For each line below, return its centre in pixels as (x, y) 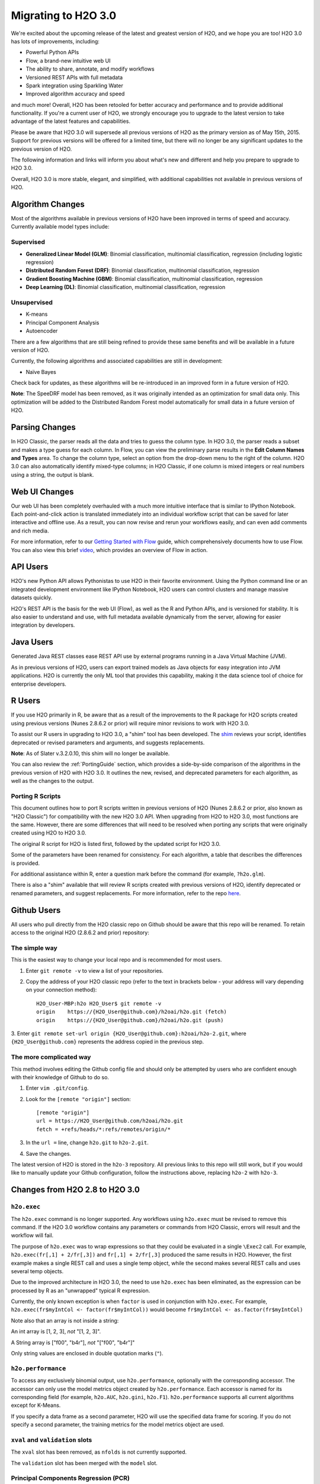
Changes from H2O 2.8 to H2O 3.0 (76, 1190)
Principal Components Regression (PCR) (70, 1478)
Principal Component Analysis (63, 322)
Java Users (32, 642)
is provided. (25, 863)
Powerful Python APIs (52, 52)
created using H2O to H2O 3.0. (49, 833)
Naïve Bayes (41, 372)
